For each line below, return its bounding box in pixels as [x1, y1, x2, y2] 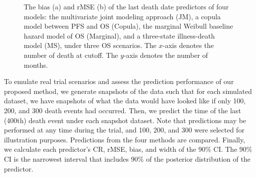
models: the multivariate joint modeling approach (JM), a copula [24, 11, 221, 21]
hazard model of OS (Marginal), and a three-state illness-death [24, 30, 215, 41]
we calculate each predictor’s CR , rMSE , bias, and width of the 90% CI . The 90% [4, 144, 253, 154]
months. [24, 59, 48, 70]
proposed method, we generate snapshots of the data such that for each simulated [4, 86, 252, 96]
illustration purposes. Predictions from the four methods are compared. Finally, [4, 134, 245, 144]
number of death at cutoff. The [24, 49, 118, 60]
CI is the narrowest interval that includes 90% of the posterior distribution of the [4, 153, 251, 164]
